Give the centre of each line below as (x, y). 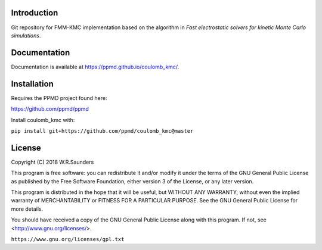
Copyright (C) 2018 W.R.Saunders (52, 162)
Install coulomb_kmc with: (43, 120)
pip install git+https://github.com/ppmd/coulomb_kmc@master (102, 131)
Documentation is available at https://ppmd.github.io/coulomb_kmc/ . (95, 67)
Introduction (35, 13)
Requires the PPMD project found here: (59, 98)
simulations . (26, 35)
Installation (32, 84)
